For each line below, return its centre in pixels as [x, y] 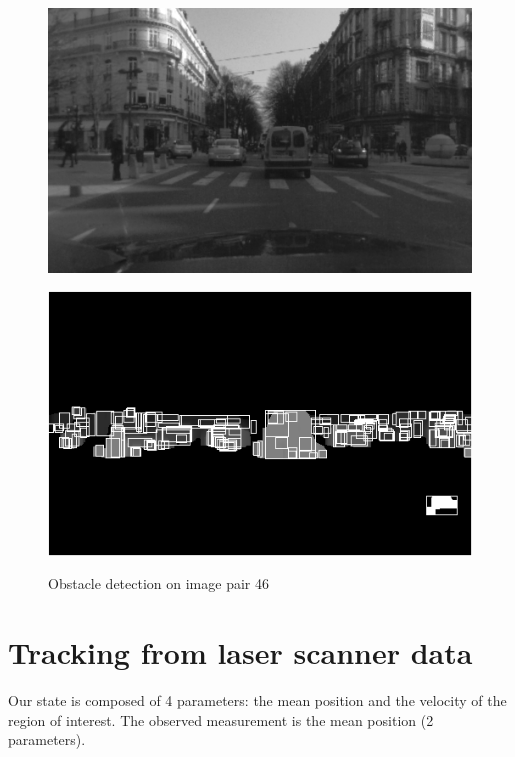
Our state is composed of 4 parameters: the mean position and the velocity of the [257, 700]
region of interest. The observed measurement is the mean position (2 [221, 719]
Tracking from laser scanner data [240, 652]
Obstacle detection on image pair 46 [158, 583]
